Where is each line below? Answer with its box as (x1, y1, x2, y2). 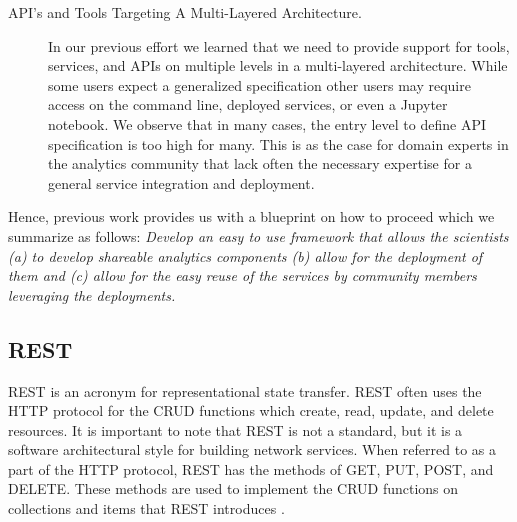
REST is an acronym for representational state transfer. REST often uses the (8, 380, 482, 401)
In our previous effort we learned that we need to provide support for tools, (48, 35, 510, 56)
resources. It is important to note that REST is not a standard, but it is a (8, 419, 463, 440)
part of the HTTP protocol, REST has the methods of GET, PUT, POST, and (8, 458, 494, 479)
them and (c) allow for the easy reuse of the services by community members (8, 265, 477, 286)
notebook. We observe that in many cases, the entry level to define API (48, 113, 486, 134)
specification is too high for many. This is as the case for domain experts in (48, 133, 509, 154)
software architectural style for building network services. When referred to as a (8, 439, 496, 460)
